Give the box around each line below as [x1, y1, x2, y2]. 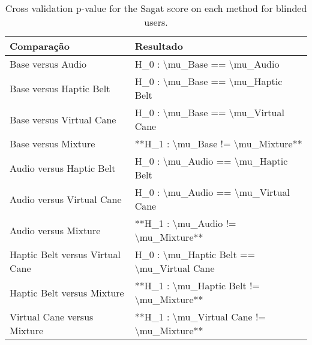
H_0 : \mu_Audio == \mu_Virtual [134, 185, 290, 199]
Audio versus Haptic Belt [10, 161, 116, 175]
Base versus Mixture [10, 137, 95, 150]
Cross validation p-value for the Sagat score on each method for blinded [5, 1, 307, 15]
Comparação [10, 39, 70, 53]
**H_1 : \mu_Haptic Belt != [134, 279, 260, 292]
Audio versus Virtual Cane [10, 192, 122, 206]
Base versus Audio [10, 57, 87, 71]
